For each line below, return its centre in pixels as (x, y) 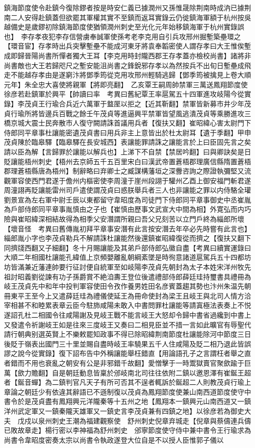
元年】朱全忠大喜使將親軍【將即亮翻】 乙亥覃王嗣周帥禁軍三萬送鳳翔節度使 (126, 84)
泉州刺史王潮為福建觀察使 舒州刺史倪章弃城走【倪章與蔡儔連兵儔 (144, 420)
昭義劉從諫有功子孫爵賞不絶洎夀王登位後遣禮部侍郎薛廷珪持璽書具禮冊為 (134, 276)
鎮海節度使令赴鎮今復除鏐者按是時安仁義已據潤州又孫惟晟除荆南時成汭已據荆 (127, 7)
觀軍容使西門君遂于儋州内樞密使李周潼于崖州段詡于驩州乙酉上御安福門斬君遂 (127, 180)
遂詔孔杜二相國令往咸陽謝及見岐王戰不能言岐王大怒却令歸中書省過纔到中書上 (127, 315)
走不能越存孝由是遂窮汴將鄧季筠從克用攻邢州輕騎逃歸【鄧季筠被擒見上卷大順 (127, 75)
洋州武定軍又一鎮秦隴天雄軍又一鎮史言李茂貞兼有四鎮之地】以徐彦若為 (117, 411)
